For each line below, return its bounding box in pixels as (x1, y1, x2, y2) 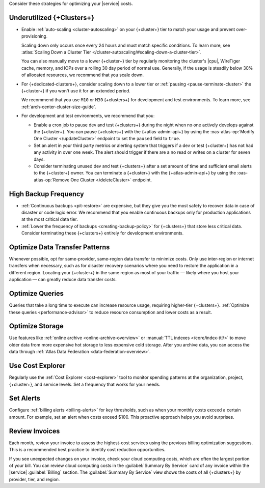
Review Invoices (9, 427, 60, 435)
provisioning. (21, 33, 48, 39)
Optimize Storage (9, 322, 64, 330)
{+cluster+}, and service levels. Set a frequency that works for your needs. (9, 381, 160, 387)
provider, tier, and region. (9, 476, 60, 482)
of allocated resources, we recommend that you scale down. (21, 72, 144, 78)
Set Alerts (9, 394, 41, 402)
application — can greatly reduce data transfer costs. (9, 277, 117, 283)
